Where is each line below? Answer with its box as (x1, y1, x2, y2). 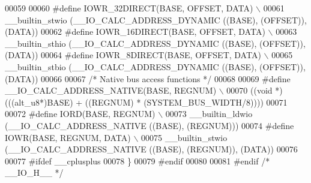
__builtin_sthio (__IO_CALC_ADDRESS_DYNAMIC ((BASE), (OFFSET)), (5, 37, 306, 49)
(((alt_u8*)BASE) (5, 95, 73, 108)
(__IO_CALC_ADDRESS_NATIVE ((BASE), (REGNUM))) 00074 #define (5, 119, 294, 131)
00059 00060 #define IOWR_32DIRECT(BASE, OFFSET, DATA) (5, 2, 253, 14)
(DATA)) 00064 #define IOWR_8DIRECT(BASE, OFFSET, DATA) (5, 49, 261, 61)
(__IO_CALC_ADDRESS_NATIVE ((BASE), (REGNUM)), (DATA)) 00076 (5, 143, 298, 155)
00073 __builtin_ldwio (165, 107, 253, 120)
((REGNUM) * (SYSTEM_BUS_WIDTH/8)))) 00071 (85, 95, 288, 108)
